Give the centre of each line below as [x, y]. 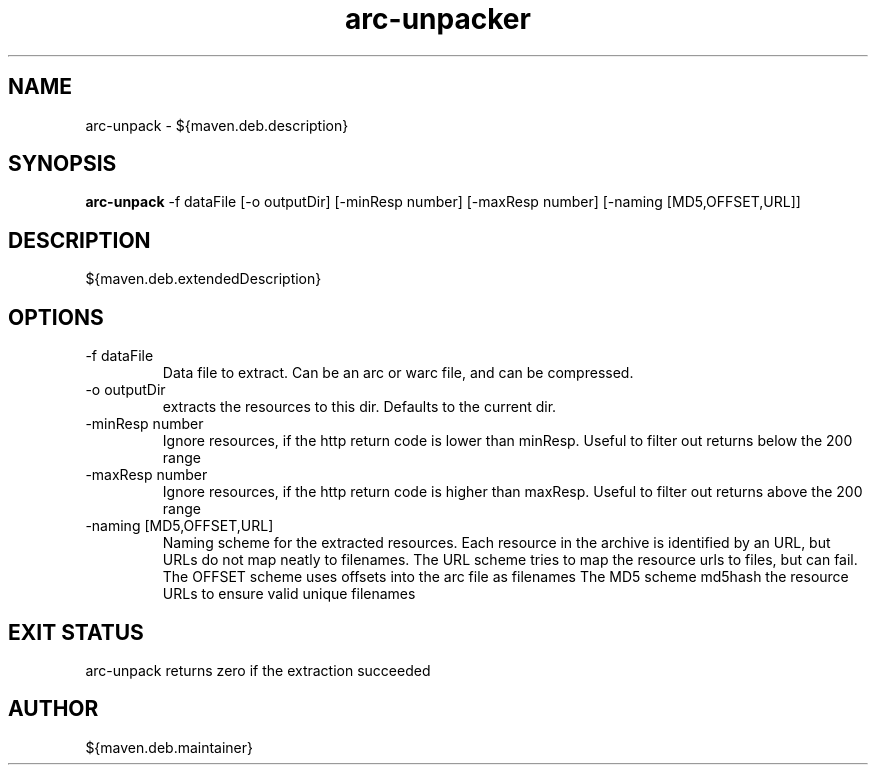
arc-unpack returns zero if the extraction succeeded [258, 670]
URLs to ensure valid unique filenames [289, 594]
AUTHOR [53, 709]
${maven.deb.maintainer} [169, 747]
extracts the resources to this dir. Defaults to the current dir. [359, 407]
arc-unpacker [438, 19]
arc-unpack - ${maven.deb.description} [217, 125]
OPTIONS [56, 317]
